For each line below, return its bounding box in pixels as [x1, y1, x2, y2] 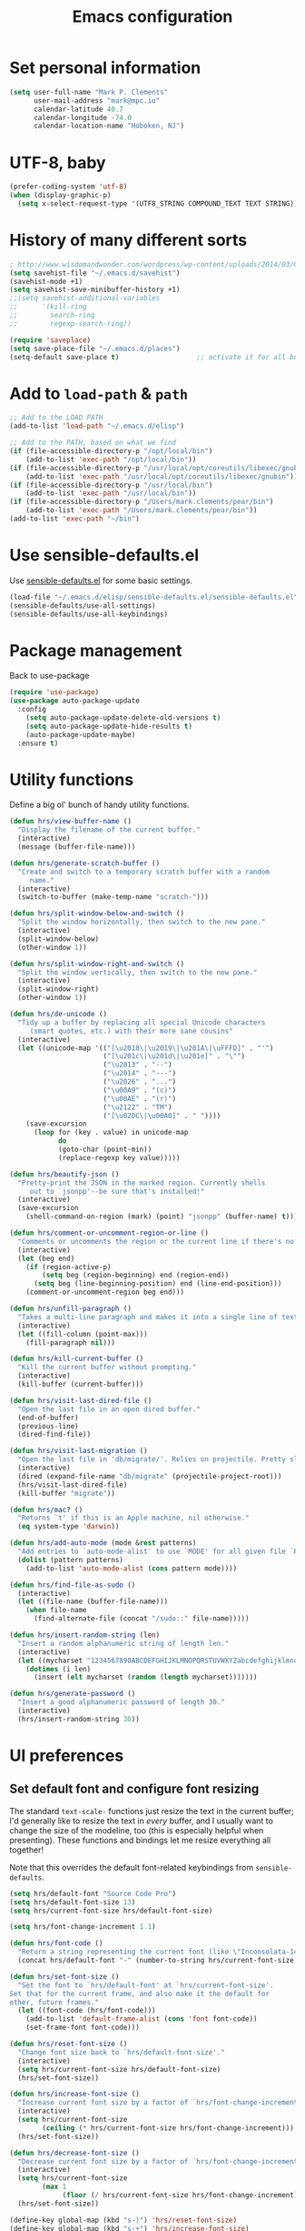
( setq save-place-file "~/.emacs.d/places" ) [9, 344, 181, 353]
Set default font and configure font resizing [9, 1782, 260, 1797]
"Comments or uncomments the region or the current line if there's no [17, 1237, 295, 1246]
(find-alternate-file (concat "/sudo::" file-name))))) [33, 1614, 250, 1623]
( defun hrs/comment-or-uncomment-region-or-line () [9, 1228, 209, 1238]
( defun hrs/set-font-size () [9, 1972, 120, 1981]
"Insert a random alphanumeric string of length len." [17, 1639, 230, 1648]
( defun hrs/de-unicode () [9, 1010, 107, 1019]
